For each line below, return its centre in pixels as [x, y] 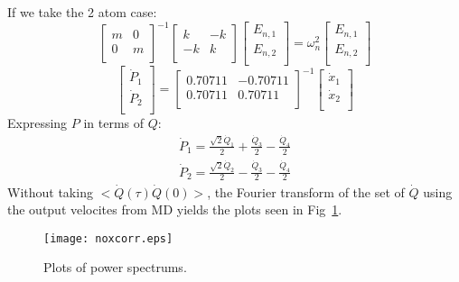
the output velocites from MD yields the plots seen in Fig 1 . [175, 209]
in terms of [114, 122]
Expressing [37, 122]
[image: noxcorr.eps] [108, 238]
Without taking [50, 191]
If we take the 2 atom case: [82, 12]
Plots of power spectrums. [115, 267]
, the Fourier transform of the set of [306, 191]
